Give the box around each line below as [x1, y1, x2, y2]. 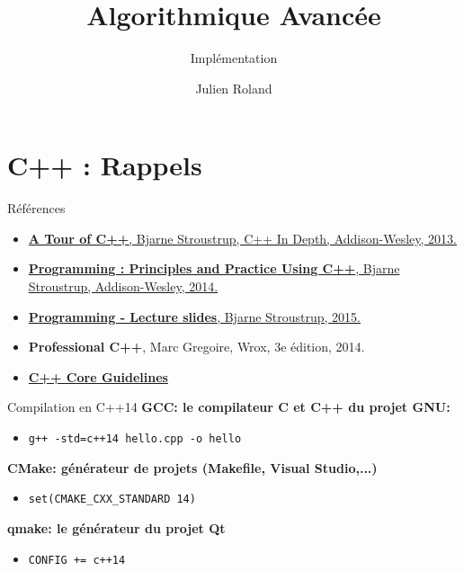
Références [7, 199, 66, 218]
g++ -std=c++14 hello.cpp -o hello [28, 433, 242, 445]
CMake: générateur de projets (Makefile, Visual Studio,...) [7, 458, 378, 477]
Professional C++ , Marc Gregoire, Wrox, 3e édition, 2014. [28, 337, 365, 356]
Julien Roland [195, 78, 272, 97]
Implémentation [190, 49, 278, 67]
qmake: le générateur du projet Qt [7, 518, 226, 537]
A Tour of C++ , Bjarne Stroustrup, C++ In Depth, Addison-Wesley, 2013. [28, 228, 457, 247]
